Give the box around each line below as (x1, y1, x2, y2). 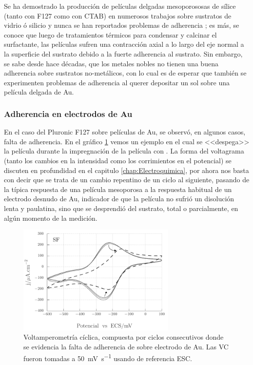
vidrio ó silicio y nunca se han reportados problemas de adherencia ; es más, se (4, 20, 239, 30)
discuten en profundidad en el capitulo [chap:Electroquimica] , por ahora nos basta (4, 165, 249, 175)
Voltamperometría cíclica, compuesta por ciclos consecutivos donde (23, 332, 224, 342)
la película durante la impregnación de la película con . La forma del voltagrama (4, 146, 244, 156)
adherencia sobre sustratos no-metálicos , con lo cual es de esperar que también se (4, 68, 247, 78)
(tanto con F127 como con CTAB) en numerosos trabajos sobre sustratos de (4, 10, 232, 20)
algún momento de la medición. (4, 212, 97, 223)
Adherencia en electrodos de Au (4, 107, 133, 119)
